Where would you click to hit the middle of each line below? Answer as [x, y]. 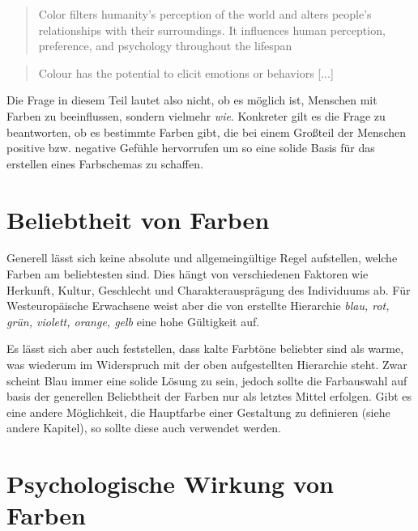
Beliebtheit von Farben [138, 219]
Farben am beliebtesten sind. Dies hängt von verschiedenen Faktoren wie [188, 274]
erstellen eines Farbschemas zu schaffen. [105, 163]
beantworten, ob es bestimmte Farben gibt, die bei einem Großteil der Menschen [206, 132]
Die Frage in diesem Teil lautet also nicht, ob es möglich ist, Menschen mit [192, 100]
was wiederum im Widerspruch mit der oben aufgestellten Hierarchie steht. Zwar [207, 365]
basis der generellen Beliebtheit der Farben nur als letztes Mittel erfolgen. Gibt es [209, 396]
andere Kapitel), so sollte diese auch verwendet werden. [144, 428]
